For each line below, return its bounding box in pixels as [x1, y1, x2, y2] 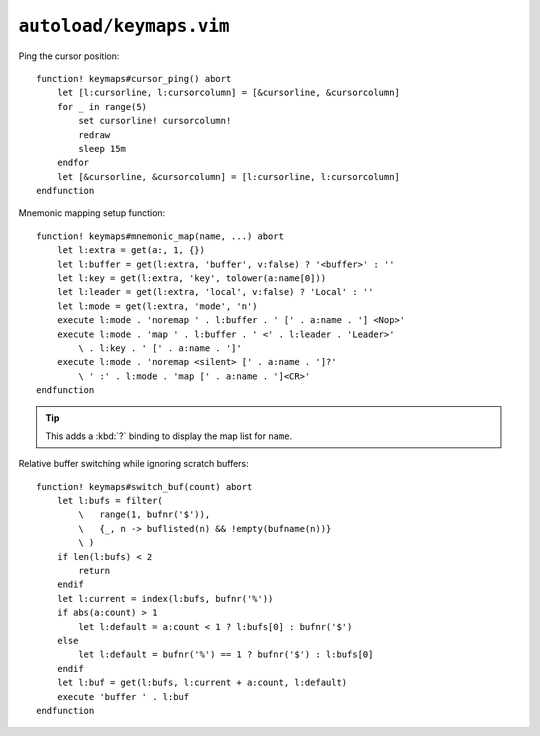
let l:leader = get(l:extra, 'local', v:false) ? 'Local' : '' [56, 286, 374, 298]
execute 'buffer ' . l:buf [56, 691, 190, 702]
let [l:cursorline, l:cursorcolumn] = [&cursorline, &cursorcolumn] [56, 87, 400, 99]
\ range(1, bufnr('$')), [78, 509, 211, 520]
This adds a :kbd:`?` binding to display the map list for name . [45, 430, 293, 442]
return [78, 565, 111, 577]
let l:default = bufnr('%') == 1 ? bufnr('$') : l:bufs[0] [78, 649, 374, 660]
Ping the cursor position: [18, 50, 120, 62]
